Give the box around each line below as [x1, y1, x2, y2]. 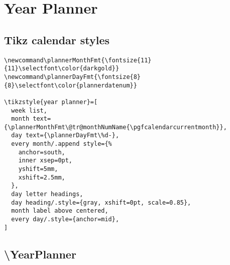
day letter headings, [11, 191, 83, 198]
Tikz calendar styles [4, 32, 110, 47]
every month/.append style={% [11, 140, 112, 148]
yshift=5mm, [18, 165, 58, 173]
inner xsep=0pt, [18, 157, 73, 164]
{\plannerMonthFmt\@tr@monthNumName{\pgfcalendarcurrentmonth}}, [4, 123, 227, 131]
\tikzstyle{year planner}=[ [4, 98, 98, 106]
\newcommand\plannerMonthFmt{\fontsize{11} [4, 56, 152, 64]
